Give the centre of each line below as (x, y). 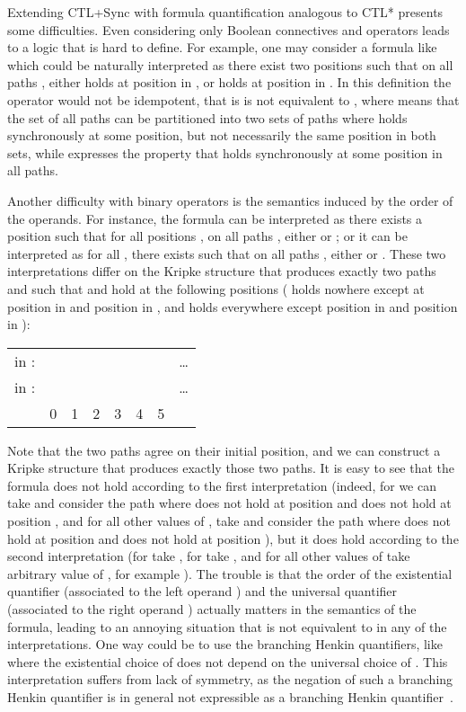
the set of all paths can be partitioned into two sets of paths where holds (207, 117)
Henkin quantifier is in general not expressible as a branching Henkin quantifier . (230, 697)
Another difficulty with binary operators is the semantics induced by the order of (230, 200)
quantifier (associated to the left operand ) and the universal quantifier (202, 591)
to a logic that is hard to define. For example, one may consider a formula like (222, 47)
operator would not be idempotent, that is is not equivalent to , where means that (233, 99)
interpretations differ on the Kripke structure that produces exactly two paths (222, 271)
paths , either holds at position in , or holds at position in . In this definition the (229, 82)
